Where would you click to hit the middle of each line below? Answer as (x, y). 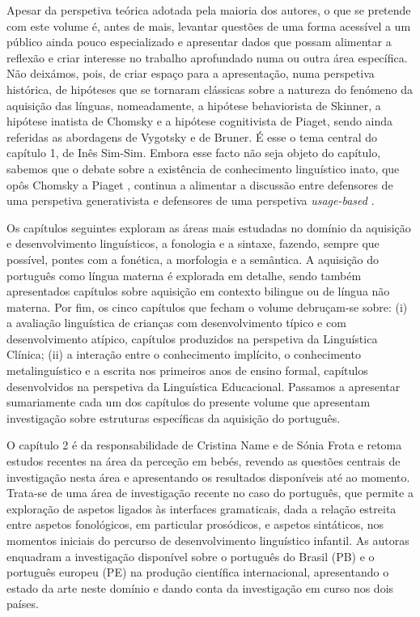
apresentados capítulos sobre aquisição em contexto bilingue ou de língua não (198, 291)
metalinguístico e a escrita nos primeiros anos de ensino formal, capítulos (187, 370)
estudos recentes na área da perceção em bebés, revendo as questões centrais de (204, 461)
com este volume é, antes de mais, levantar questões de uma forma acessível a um (209, 26)
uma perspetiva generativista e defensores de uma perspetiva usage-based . (191, 200)
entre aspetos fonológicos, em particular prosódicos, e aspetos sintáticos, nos (195, 524)
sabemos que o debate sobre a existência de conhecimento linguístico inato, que (203, 168)
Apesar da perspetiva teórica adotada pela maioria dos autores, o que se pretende (209, 10)
